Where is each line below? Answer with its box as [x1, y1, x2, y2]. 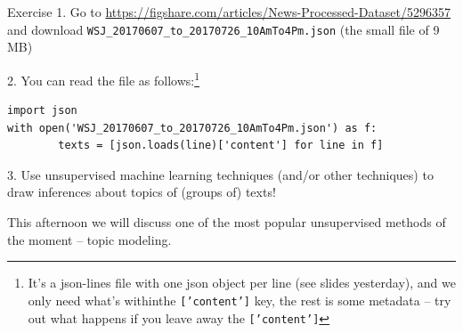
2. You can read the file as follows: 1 [7, 68, 200, 89]
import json [7, 104, 77, 118]
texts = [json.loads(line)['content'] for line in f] [58, 139, 384, 152]
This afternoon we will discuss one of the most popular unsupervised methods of [7, 213, 446, 231]
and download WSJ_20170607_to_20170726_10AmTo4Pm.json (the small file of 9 [7, 20, 440, 38]
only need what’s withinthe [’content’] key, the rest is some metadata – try [28, 290, 451, 309]
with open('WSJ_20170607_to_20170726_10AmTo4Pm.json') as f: [7, 121, 378, 134]
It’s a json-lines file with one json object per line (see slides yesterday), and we [28, 273, 456, 292]
